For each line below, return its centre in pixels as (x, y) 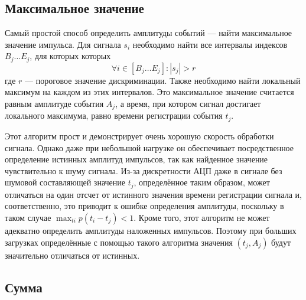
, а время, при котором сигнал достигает (188, 104)
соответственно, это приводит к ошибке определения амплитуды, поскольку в (144, 206)
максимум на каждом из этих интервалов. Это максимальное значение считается (149, 92)
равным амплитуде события (54, 104)
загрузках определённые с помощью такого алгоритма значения (119, 242)
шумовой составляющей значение (65, 182)
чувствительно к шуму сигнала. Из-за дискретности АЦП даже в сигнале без (144, 170)
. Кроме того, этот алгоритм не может (202, 217)
